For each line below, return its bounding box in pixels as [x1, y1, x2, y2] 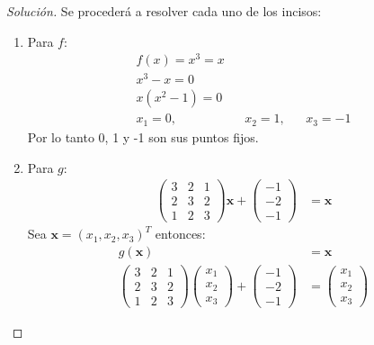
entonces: [155, 224, 206, 243]
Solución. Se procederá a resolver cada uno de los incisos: [6, 2, 322, 20]
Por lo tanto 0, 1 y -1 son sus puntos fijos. [27, 127, 259, 146]
